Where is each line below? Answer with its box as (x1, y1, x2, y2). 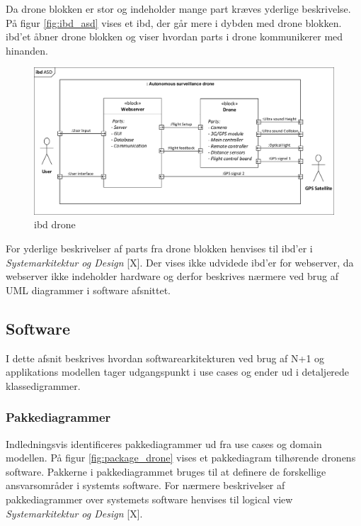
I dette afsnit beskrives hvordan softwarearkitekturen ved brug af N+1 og (6, 350, 325, 365)
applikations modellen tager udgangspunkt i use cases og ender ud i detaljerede (6, 364, 350, 379)
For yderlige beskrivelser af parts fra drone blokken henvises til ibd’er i (6, 241, 313, 255)
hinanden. (6, 43, 48, 57)
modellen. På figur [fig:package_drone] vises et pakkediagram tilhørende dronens (6, 450, 356, 465)
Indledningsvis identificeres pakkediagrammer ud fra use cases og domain (6, 436, 322, 451)
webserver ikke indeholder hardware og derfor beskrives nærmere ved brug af (6, 269, 339, 284)
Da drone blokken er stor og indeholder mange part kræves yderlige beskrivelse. (6, 1, 351, 16)
